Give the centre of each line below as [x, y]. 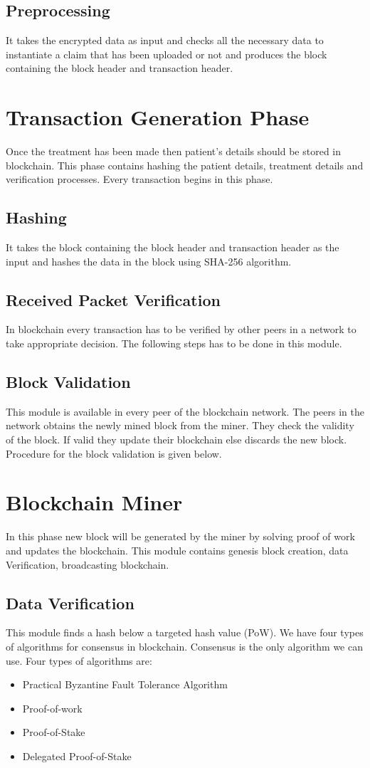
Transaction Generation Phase [158, 117]
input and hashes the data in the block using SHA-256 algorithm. [149, 261]
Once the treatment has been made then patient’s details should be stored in [174, 151]
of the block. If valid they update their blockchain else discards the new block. [176, 440]
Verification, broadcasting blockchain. [88, 564]
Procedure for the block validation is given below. [114, 453]
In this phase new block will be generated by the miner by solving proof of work [180, 536]
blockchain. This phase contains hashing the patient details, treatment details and [185, 165]
